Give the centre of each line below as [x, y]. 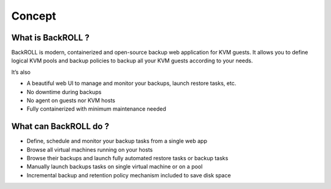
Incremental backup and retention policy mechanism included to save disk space [129, 175]
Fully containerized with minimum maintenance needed [97, 109]
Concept [34, 16]
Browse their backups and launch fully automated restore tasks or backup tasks [127, 158]
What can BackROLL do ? [60, 126]
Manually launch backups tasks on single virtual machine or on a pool [115, 167]
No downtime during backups [64, 92]
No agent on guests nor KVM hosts [71, 100]
